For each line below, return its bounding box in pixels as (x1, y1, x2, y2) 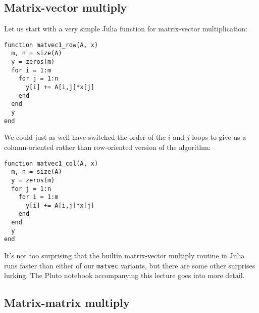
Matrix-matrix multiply (4, 295, 130, 310)
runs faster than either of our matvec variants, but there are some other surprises (4, 260, 255, 270)
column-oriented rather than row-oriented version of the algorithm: (4, 141, 211, 152)
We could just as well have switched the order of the (4, 132, 166, 142)
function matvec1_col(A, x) (4, 160, 98, 167)
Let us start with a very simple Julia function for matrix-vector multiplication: (4, 23, 247, 34)
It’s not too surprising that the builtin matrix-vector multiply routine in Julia (4, 250, 245, 261)
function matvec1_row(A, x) (4, 41, 98, 49)
